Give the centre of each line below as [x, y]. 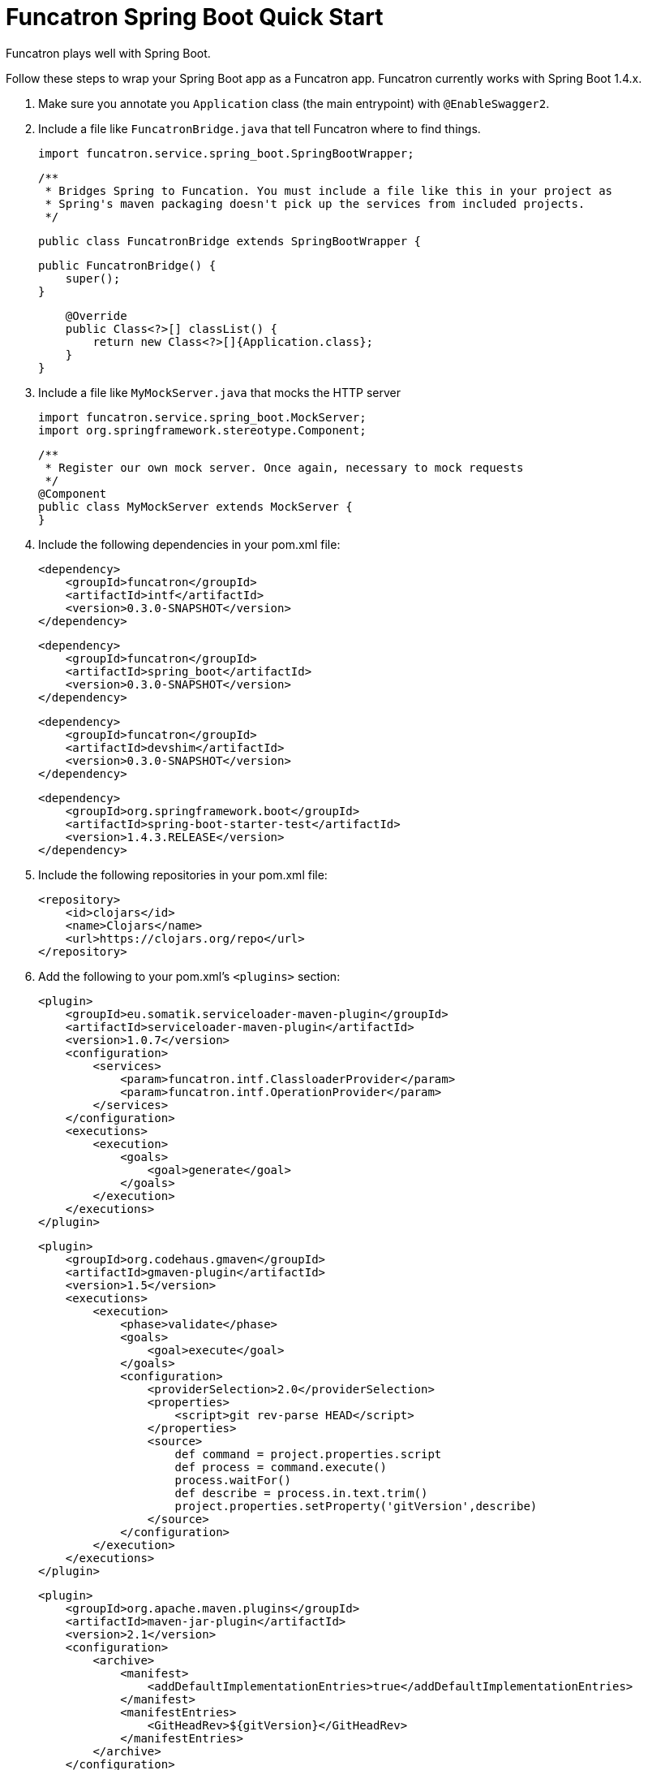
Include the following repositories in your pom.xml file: [183, 874]
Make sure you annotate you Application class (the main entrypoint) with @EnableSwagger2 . [294, 103]
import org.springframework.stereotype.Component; [202, 430]
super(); [93, 278]
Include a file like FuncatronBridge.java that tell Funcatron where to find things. [260, 128]
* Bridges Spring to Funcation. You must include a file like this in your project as [329, 190]
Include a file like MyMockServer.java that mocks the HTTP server [220, 392]
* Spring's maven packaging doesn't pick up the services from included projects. [315, 203]
